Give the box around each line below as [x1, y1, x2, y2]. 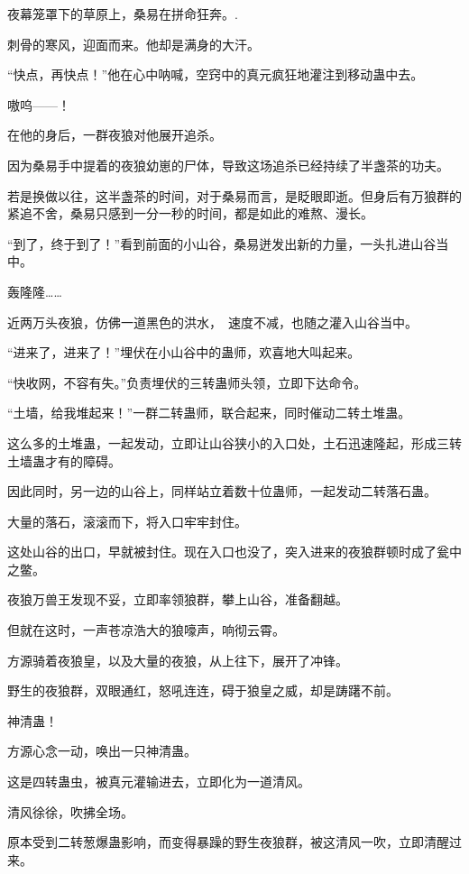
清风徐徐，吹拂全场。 [7, 802, 133, 821]
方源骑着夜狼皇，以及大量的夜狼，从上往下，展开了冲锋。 [7, 650, 348, 669]
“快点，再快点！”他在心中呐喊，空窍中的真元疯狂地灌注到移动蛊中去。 [7, 65, 424, 84]
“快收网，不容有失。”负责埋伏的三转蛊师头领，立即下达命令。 [7, 373, 367, 391]
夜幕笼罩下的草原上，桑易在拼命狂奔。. [7, 5, 238, 23]
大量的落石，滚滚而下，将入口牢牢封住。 [7, 511, 247, 530]
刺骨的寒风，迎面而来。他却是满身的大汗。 [7, 34, 260, 53]
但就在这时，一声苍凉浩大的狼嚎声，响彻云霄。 [7, 621, 285, 639]
